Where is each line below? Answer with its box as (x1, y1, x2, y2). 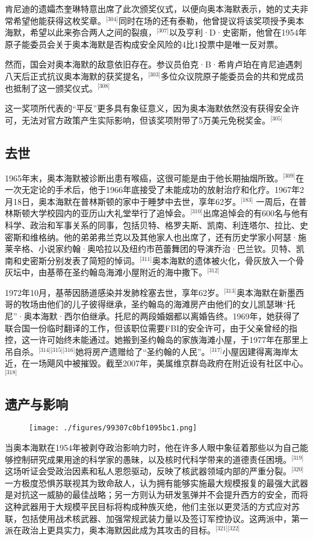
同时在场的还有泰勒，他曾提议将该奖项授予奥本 (118, 14, 304, 27)
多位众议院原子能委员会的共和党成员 (160, 69, 304, 82)
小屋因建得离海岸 (222, 345, 290, 357)
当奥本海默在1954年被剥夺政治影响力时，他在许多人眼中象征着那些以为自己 (5, 441, 300, 453)
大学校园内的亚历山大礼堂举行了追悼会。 (29, 207, 190, 219)
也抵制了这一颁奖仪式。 (5, 81, 98, 94)
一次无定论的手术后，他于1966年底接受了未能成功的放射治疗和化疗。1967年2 (5, 183, 304, 196)
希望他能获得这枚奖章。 (13, 14, 106, 27)
